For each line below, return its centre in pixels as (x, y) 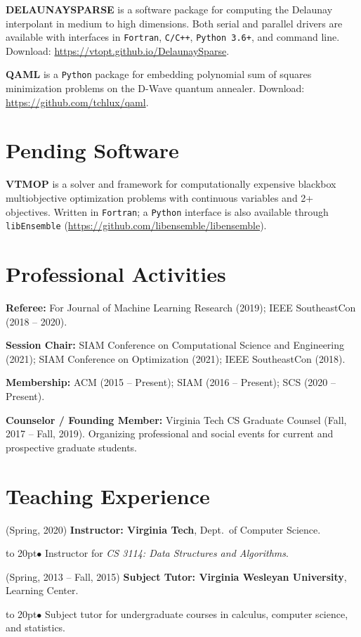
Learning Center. (42, 590)
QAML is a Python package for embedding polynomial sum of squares (159, 74)
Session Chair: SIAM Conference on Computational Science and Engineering (175, 345)
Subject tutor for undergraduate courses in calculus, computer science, (197, 613)
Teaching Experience (108, 495)
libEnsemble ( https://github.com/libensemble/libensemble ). (136, 225)
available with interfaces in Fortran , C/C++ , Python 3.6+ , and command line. (173, 37)
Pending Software (92, 150)
